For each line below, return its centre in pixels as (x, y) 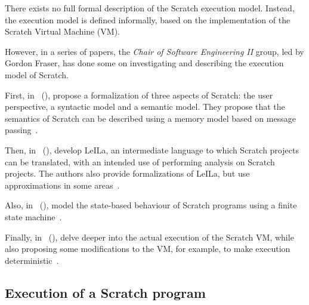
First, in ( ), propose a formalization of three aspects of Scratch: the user (139, 95)
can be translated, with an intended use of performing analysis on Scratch (140, 161)
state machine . (33, 216)
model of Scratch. (37, 74)
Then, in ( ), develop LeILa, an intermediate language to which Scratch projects (152, 150)
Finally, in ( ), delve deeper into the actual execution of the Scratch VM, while (149, 237)
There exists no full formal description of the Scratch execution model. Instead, (150, 8)
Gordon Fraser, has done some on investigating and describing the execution (144, 63)
